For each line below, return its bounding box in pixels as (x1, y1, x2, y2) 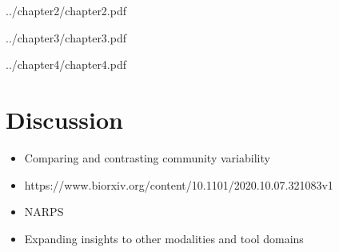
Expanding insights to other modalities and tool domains (24, 230, 304, 246)
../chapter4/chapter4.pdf (6, 56, 127, 73)
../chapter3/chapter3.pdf (6, 29, 127, 46)
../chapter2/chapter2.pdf (6, 2, 127, 18)
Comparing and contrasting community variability (24, 149, 270, 166)
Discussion (6, 102, 123, 135)
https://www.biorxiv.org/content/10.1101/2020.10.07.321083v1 (24, 176, 333, 193)
